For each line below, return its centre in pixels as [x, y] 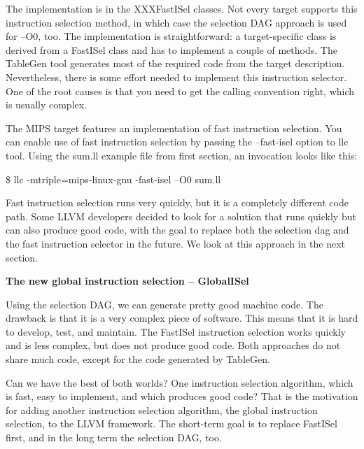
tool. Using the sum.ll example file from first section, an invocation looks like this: [182, 155]
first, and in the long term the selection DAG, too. [114, 437]
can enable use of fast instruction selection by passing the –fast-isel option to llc [177, 142]
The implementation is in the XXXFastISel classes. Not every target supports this [182, 8]
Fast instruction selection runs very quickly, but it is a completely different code [177, 202]
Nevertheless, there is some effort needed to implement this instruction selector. [176, 77]
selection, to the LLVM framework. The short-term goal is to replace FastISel [171, 423]
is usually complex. [47, 105]
